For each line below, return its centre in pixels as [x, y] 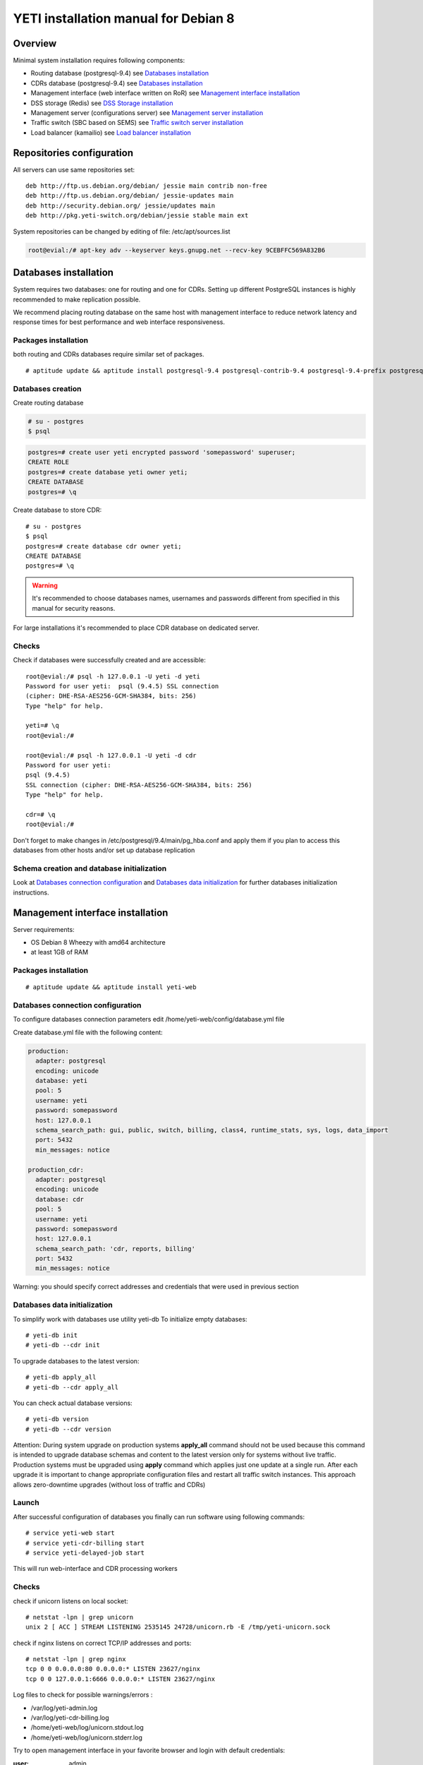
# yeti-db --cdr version [68, 1429]
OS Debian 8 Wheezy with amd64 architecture [98, 942]
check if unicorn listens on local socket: [70, 1601]
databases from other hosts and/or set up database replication [104, 850]
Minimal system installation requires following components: [99, 61]
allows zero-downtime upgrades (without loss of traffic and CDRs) [109, 1484]
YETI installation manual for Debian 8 [124, 18]
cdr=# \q [41, 814]
